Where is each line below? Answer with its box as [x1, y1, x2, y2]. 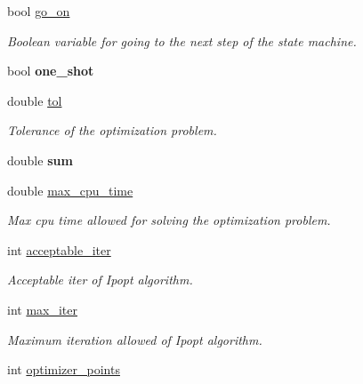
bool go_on [7, 2, 70, 20]
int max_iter [7, 300, 78, 318]
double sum [7, 150, 73, 169]
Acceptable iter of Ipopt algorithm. [7, 270, 193, 289]
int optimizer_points [7, 360, 120, 379]
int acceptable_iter [7, 240, 111, 259]
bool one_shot [7, 61, 94, 80]
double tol [7, 91, 62, 109]
